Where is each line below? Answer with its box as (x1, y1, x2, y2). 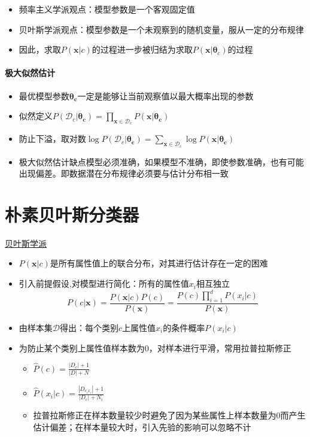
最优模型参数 (19, 89, 69, 102)
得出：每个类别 (60, 321, 118, 333)
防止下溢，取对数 (19, 132, 86, 145)
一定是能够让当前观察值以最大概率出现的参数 (77, 89, 254, 102)
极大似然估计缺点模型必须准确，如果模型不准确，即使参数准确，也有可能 (19, 155, 304, 168)
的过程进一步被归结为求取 (92, 43, 193, 56)
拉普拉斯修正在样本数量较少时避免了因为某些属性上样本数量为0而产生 (33, 409, 306, 421)
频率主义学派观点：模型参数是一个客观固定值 (19, 3, 195, 15)
